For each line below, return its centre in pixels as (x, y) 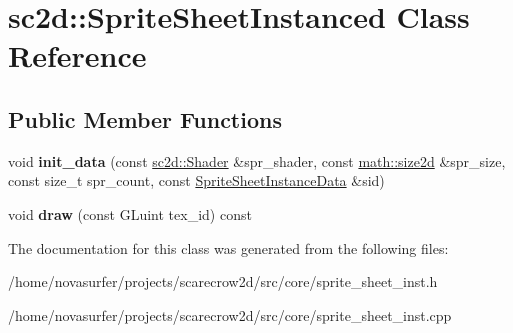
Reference (77, 55)
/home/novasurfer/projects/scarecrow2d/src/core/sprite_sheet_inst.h (223, 281)
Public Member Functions (145, 118)
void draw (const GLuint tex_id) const (130, 213)
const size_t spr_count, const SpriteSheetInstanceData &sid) (196, 180)
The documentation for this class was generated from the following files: (228, 247)
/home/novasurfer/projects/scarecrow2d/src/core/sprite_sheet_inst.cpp (230, 314)
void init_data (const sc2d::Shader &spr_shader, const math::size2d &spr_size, (257, 160)
